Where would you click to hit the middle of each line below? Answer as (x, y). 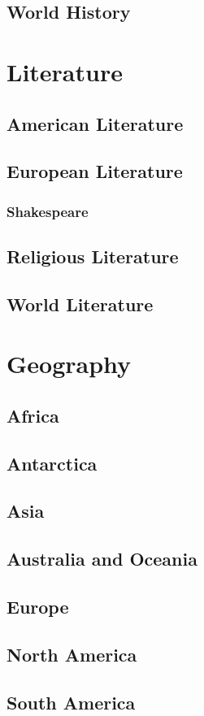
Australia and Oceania (102, 559)
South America (71, 702)
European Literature (95, 171)
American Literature (95, 123)
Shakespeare (48, 211)
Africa (33, 415)
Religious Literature (93, 256)
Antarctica (52, 463)
